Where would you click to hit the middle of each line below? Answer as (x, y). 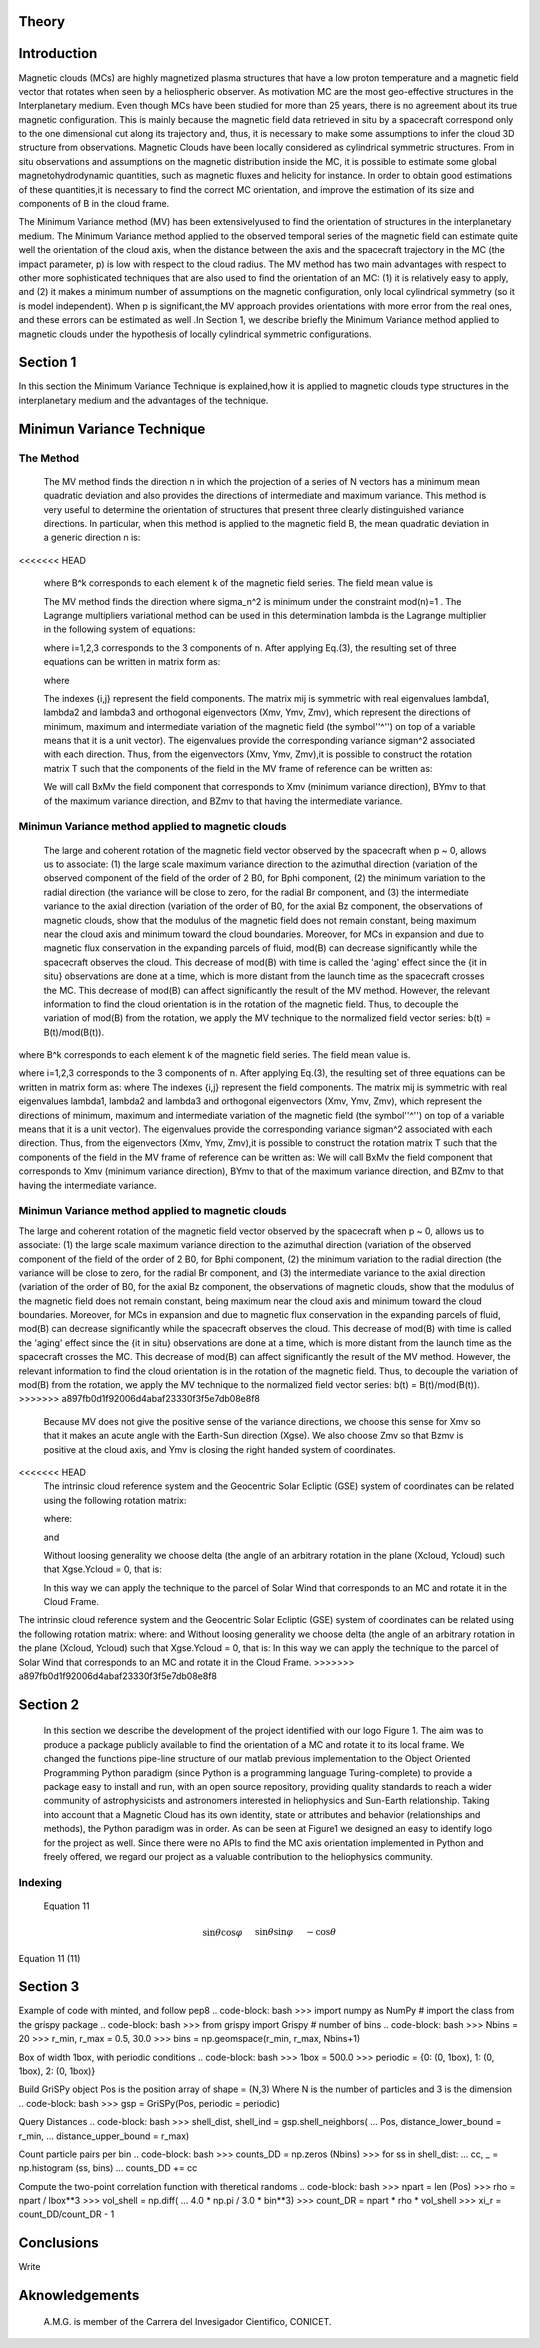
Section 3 (49, 1986)
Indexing (40, 1882)
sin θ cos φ (222, 1933)
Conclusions (58, 2243)
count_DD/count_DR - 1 (66, 2214)
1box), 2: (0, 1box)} (57, 2071)
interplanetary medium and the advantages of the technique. (143, 400)
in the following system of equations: (119, 629)
